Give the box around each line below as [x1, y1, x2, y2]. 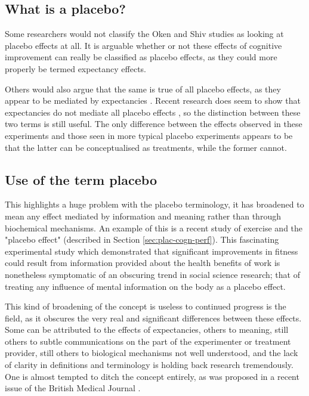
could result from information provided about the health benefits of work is [5, 256, 280, 269]
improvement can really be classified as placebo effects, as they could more [5, 51, 277, 63]
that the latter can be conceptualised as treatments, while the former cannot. [5, 141, 287, 153]
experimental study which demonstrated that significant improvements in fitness [5, 245, 298, 257]
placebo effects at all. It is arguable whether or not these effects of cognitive [5, 39, 282, 51]
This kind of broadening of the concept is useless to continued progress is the [5, 300, 286, 313]
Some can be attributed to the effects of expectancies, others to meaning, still [5, 323, 289, 336]
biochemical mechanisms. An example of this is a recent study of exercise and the [5, 221, 303, 234]
